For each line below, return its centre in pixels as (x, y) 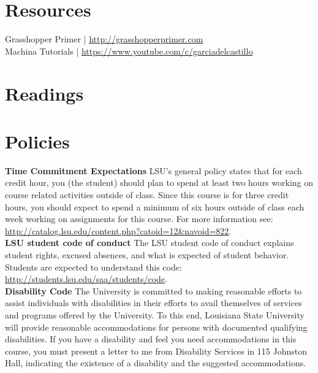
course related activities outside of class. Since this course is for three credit (147, 194)
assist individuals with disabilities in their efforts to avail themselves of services (153, 303)
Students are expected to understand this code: (93, 267)
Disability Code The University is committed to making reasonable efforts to (153, 290)
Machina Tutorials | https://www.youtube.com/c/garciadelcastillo (129, 51)
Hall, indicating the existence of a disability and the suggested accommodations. (156, 363)
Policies (37, 141)
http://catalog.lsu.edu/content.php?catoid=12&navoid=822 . (118, 230)
